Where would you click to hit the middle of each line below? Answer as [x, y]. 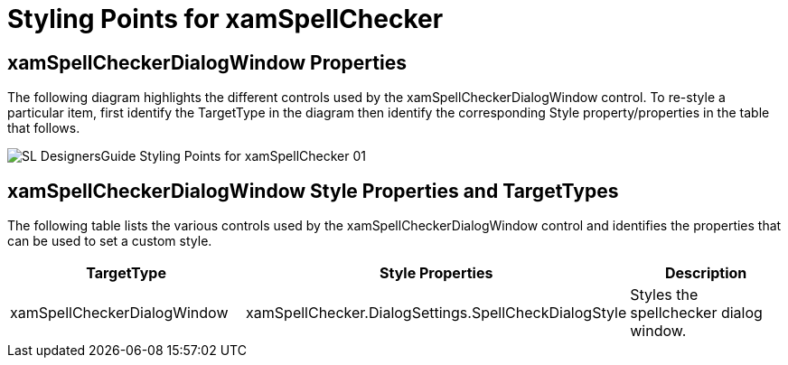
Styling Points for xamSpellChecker [225, 19]
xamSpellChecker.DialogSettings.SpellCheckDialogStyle [436, 313]
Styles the [664, 295]
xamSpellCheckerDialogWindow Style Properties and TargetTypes [313, 191]
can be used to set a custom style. [110, 241]
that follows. [44, 128]
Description [706, 273]
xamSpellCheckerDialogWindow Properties [207, 62]
